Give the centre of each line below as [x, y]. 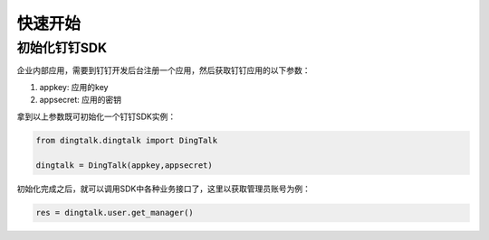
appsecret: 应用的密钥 [81, 100]
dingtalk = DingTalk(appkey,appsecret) [124, 166]
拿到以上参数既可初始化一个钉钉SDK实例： [96, 116]
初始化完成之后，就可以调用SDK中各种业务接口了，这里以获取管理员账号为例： [164, 189]
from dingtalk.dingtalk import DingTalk [126, 140]
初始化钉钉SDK [62, 48]
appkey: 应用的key [74, 87]
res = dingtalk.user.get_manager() [115, 213]
